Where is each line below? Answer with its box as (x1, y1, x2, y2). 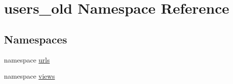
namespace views (4, 71, 55, 81)
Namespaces (4, 31, 67, 46)
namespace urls (4, 54, 50, 64)
